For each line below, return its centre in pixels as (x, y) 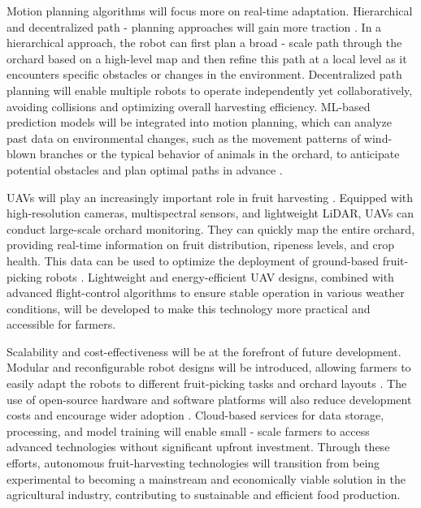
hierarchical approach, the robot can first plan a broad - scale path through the (204, 43)
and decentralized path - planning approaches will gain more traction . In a (194, 26)
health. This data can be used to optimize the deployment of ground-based (193, 260)
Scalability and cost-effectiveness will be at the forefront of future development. (204, 351)
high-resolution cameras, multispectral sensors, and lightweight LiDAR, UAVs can (210, 213)
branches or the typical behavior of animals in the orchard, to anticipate (219, 154)
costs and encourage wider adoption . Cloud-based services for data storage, (195, 415)
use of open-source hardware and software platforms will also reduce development (209, 399)
